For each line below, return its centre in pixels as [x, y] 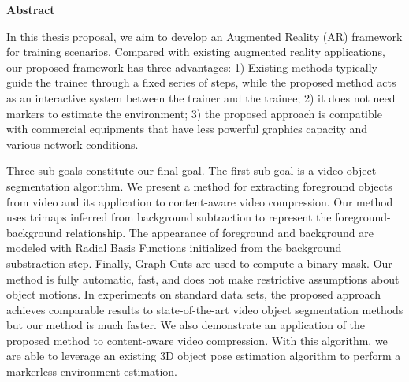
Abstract [31, 9]
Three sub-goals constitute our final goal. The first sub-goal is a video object [191, 171]
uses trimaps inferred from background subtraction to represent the [169, 217]
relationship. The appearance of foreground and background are [219, 232]
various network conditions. [73, 144]
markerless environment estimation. [92, 371]
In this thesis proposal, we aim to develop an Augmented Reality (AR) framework [204, 36]
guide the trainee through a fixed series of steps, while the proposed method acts [201, 82]
